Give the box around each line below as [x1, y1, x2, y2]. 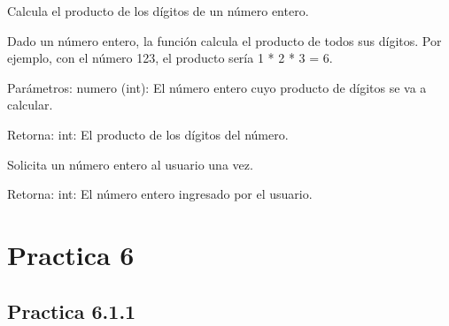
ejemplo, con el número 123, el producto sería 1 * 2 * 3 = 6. [7, 49, 333, 67]
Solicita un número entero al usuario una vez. [7, 155, 253, 173]
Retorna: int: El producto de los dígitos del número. [7, 125, 289, 143]
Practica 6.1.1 [7, 297, 136, 324]
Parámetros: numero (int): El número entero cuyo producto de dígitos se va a [7, 78, 427, 96]
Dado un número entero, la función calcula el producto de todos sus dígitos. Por [7, 31, 442, 49]
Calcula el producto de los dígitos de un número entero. [7, 2, 309, 19]
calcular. [7, 95, 53, 114]
